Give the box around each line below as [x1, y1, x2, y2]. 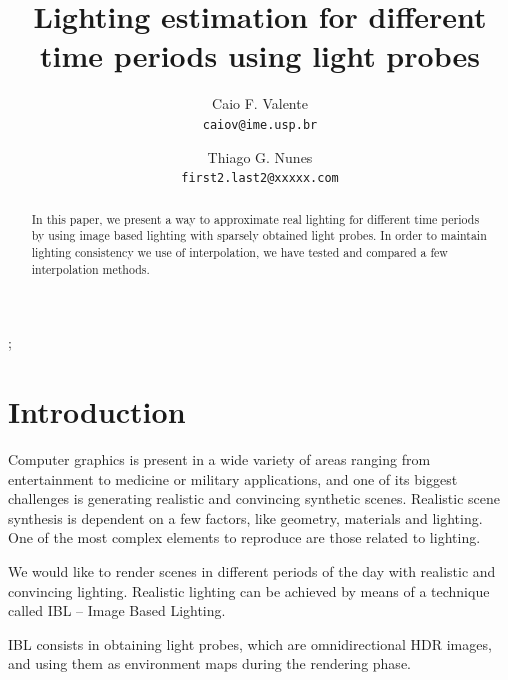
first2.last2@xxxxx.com [181, 171, 339, 186]
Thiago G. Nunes [207, 146, 313, 167]
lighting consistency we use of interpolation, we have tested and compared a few [31, 243, 448, 260]
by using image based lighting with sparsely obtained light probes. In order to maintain [31, 227, 487, 244]
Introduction [8, 391, 186, 432]
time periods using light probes [40, 35, 480, 76]
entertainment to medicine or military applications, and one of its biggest [8, 468, 458, 489]
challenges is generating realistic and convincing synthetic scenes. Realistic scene [8, 488, 500, 509]
